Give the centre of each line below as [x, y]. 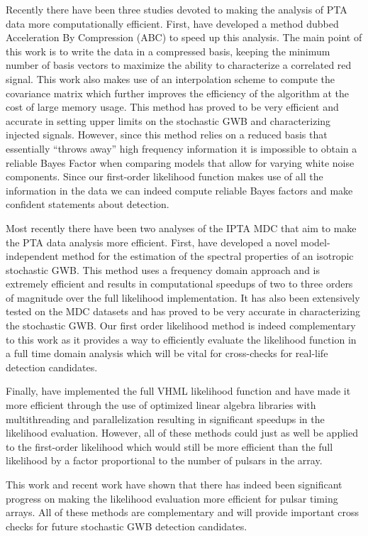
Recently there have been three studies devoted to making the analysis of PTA [177, 9]
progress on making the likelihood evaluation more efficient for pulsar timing [172, 498]
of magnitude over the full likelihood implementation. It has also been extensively [183, 297]
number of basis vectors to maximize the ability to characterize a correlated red [179, 65]
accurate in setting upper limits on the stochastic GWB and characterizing [168, 120]
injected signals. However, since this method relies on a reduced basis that [167, 135]
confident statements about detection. [88, 204]
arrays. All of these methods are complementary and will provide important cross [183, 512]
